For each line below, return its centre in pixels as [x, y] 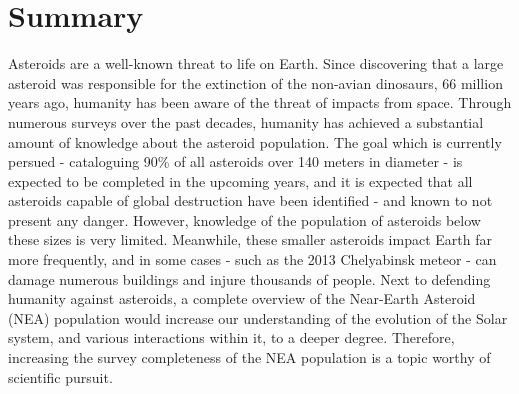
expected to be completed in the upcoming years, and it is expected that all [240, 180]
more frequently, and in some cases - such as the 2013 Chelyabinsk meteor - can [252, 259]
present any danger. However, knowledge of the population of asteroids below [244, 219]
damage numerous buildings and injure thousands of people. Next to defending [249, 278]
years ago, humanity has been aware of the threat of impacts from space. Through [260, 102]
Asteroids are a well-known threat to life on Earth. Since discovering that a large [256, 63]
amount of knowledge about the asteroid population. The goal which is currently [255, 141]
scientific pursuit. [60, 376]
